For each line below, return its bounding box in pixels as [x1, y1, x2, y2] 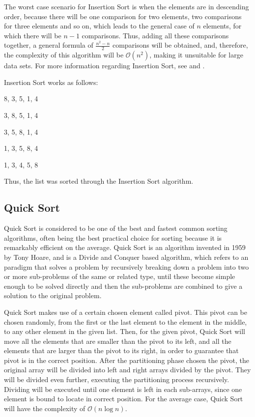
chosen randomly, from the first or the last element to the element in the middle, [4, 316, 247, 327]
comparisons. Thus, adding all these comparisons [82, 30, 229, 40]
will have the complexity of [4, 403, 85, 413]
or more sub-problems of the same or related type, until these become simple [4, 271, 235, 281]
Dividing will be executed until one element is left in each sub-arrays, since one [4, 384, 242, 394]
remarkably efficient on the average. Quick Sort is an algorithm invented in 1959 [4, 242, 246, 252]
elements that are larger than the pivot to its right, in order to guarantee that [4, 345, 239, 356]
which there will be [4, 30, 61, 40]
